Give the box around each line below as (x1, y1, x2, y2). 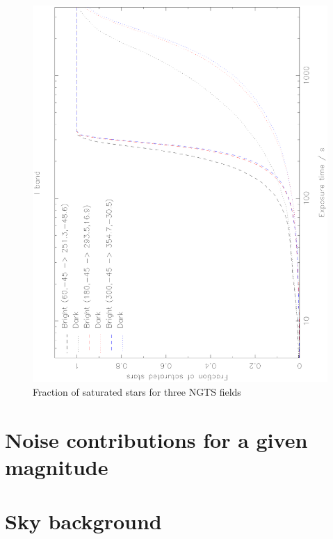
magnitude (5, 452, 108, 481)
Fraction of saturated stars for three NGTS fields (33, 384, 241, 399)
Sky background (5, 507, 162, 536)
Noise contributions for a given (5, 425, 308, 453)
